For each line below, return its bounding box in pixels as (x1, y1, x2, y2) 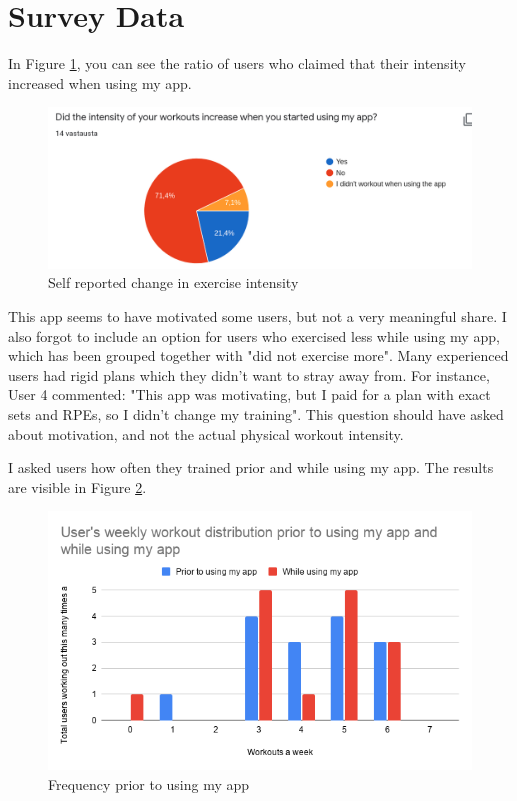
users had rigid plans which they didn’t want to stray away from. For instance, (8, 364, 490, 385)
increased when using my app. (8, 72, 192, 93)
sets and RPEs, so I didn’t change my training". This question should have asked (8, 403, 504, 424)
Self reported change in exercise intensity (48, 272, 299, 293)
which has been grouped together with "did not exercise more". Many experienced (8, 345, 509, 366)
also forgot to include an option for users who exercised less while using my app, (8, 325, 500, 346)
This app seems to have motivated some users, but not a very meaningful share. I (8, 305, 507, 326)
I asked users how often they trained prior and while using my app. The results (8, 457, 494, 478)
